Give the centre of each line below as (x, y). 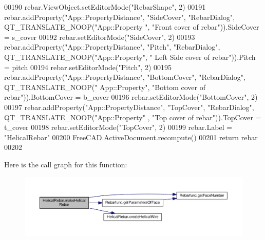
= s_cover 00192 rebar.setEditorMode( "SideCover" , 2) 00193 (100, 37)
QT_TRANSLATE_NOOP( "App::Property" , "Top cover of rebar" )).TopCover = (133, 117)
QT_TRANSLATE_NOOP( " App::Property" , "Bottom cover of (105, 87)
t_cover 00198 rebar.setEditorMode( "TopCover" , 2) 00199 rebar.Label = (118, 127)
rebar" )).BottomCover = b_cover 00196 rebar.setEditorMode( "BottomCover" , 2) (131, 97)
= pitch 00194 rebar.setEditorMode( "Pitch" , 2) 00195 (88, 67)
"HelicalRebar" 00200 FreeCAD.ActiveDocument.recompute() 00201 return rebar (131, 137)
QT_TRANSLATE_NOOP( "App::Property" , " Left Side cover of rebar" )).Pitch (130, 57)
